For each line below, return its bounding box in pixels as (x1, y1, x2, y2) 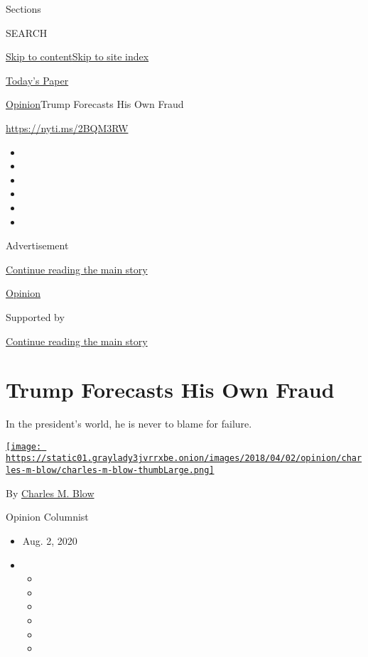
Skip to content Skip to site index (6, 49, 149, 64)
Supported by (6, 309, 65, 324)
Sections (6, 1, 41, 16)
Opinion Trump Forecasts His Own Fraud (6, 97, 184, 112)
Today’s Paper (6, 72, 69, 87)
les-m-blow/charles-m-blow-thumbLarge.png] (6, 465, 215, 476)
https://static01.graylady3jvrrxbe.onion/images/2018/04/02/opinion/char (6, 453, 362, 464)
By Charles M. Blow (6, 485, 94, 500)
